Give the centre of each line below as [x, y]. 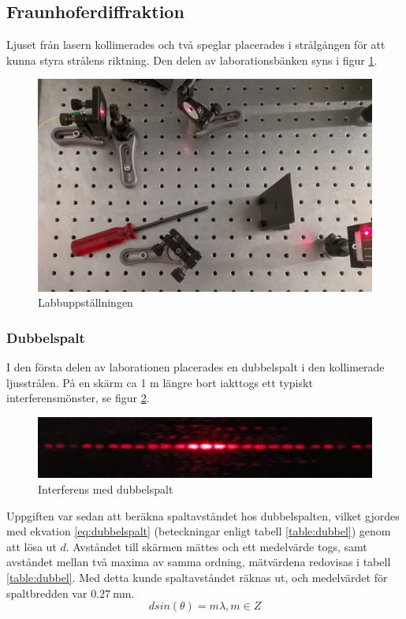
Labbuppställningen [86, 302]
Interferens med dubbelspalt [106, 489]
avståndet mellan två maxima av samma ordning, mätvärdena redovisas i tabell [199, 562]
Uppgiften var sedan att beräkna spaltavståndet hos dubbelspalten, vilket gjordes [203, 515]
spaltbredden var [47, 593]
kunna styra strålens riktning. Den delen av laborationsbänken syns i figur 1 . [192, 60]
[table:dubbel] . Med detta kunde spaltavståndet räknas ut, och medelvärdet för [197, 577]
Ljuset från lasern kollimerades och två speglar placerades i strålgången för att [196, 45]
